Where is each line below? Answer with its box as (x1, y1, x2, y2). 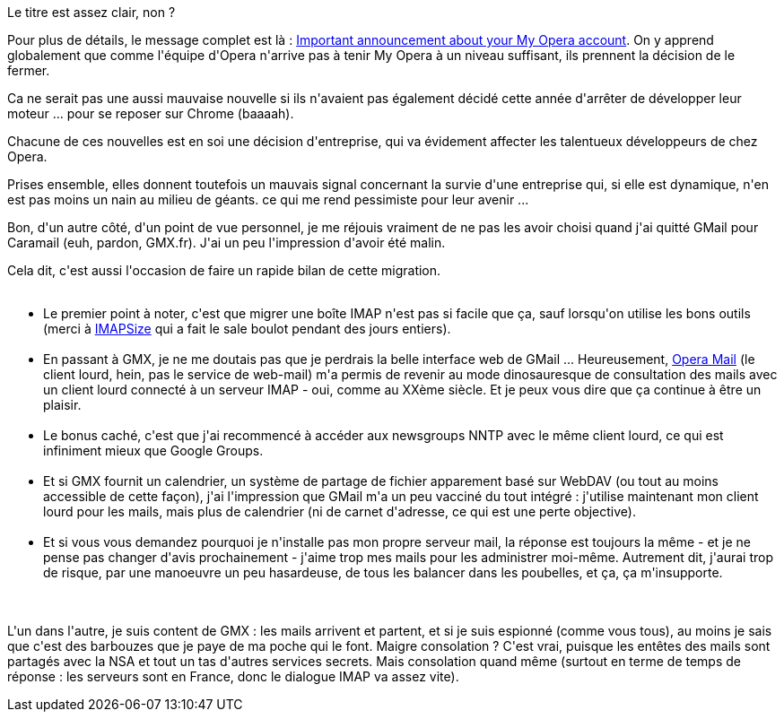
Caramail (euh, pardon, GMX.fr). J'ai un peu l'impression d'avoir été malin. (7, 235, 446, 250)
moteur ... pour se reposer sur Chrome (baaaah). (7, 106, 294, 121)
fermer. (7, 63, 50, 78)
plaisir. (43, 397, 82, 412)
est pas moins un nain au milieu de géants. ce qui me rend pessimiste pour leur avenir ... (7, 192, 529, 207)
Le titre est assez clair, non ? (7, 4, 176, 20)
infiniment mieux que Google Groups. (43, 443, 264, 458)
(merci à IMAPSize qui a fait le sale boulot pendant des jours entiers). (43, 321, 451, 336)
